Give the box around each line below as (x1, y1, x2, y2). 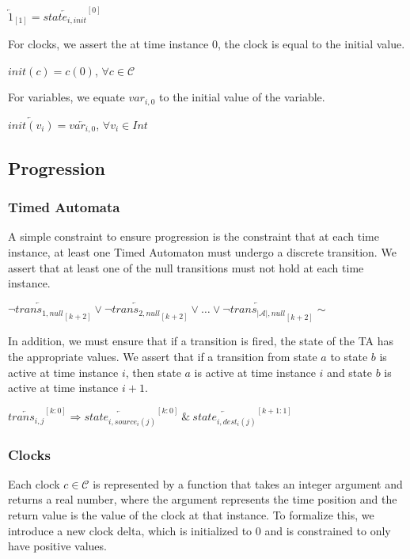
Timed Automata (8, 197, 120, 217)
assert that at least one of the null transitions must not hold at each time (8, 259, 364, 276)
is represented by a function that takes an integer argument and (93, 475, 403, 492)
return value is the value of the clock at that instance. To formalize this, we (8, 507, 374, 523)
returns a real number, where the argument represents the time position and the (8, 491, 397, 508)
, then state (125, 363, 181, 380)
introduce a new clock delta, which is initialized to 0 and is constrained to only (8, 522, 391, 538)
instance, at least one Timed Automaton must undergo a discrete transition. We (8, 244, 397, 260)
